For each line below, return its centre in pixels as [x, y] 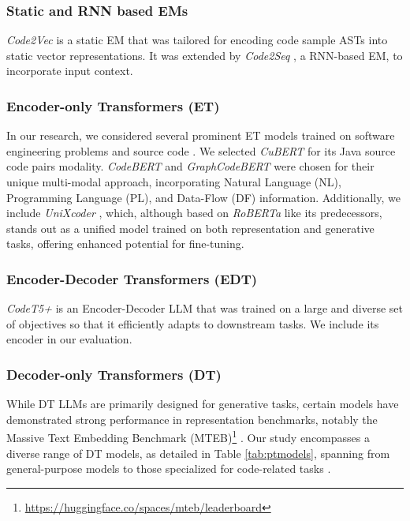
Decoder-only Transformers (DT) [114, 374]
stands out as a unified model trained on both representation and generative [190, 228]
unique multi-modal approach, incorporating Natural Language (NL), [174, 182]
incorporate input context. [70, 71]
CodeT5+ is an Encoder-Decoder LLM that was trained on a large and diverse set [205, 308]
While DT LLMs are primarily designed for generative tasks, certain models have [203, 404]
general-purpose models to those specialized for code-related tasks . [169, 469]
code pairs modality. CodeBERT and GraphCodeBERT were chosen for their [190, 166]
